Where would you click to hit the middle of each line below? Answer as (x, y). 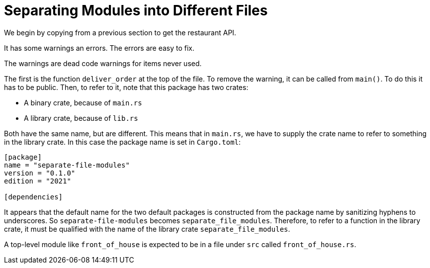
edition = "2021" (38, 181)
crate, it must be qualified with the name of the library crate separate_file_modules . (147, 229)
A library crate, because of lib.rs (81, 118)
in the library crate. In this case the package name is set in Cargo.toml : (123, 142)
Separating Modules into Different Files (136, 10)
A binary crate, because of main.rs (83, 102)
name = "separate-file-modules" (67, 165)
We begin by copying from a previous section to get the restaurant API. (120, 32)
